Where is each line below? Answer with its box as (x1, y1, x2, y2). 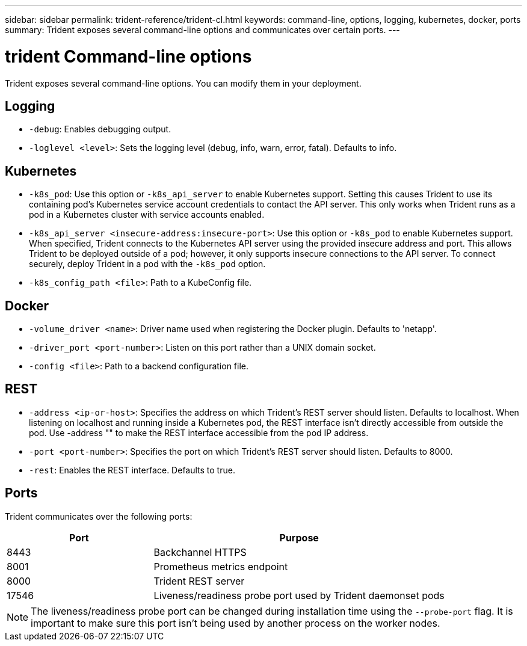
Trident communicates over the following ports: (5, 511, 193, 521)
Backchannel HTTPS (153, 546, 247, 558)
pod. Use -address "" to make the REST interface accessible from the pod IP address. (29, 427, 369, 438)
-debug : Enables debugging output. (29, 124, 171, 135)
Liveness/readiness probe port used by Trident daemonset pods (153, 589, 445, 601)
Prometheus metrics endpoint (153, 560, 288, 573)
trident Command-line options (5, 46, 252, 67)
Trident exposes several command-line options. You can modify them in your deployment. (5, 78, 362, 88)
